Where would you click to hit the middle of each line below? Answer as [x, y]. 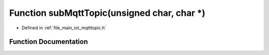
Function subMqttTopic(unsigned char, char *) [107, 13]
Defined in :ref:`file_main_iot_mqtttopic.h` [64, 28]
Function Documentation [49, 42]
